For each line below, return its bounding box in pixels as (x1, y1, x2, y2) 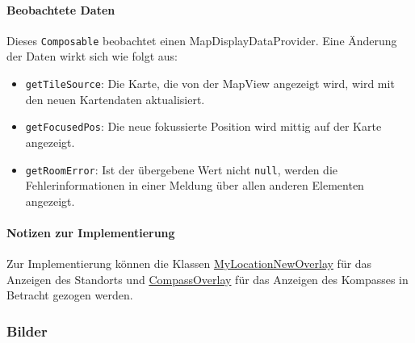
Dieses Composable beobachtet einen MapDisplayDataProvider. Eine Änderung (6, 31, 397, 48)
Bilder (6, 320, 48, 341)
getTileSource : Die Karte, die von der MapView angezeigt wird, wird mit (25, 75, 395, 92)
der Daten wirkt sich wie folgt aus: (6, 48, 178, 65)
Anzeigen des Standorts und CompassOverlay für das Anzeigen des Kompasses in (6, 270, 409, 287)
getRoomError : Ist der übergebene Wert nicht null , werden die (25, 161, 338, 178)
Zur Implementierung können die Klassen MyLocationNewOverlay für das (6, 255, 372, 272)
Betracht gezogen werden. (6, 287, 133, 303)
